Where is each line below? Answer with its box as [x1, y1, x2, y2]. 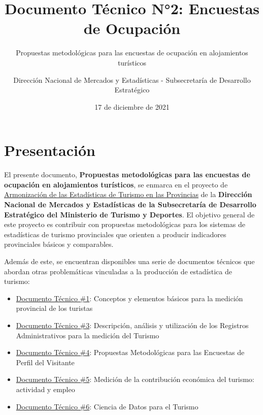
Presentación [4, 140, 95, 161]
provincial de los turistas [16, 303, 93, 313]
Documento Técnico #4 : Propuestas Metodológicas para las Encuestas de [16, 347, 245, 358]
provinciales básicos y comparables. [4, 239, 114, 249]
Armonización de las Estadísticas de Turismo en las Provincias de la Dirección [4, 189, 252, 200]
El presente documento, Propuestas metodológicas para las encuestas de [4, 169, 250, 180]
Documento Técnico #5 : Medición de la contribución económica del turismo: [16, 374, 254, 385]
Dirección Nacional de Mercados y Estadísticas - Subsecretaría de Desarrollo [13, 74, 251, 85]
